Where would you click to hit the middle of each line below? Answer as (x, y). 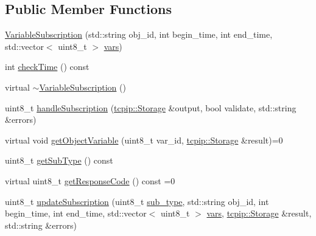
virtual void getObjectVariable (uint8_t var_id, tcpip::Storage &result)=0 (144, 140)
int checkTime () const (47, 67)
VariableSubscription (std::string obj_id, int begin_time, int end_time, (139, 34)
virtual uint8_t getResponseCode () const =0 (90, 180)
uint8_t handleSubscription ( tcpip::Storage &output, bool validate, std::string (151, 107)
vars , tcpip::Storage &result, (259, 213)
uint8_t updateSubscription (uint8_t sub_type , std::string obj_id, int (137, 201)
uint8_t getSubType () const (59, 160)
